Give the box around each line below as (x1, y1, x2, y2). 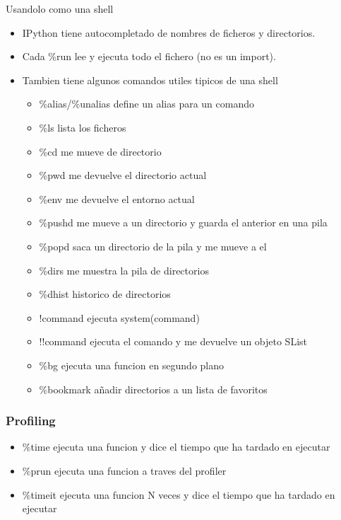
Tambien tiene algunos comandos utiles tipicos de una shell (22, 72, 278, 87)
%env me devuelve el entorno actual (39, 191, 195, 206)
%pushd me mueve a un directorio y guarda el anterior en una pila (39, 215, 328, 230)
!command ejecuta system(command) (39, 310, 200, 325)
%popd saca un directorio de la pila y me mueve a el (39, 238, 267, 253)
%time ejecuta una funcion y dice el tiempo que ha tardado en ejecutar (22, 439, 330, 454)
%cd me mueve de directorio (39, 144, 162, 158)
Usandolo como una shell (6, 1, 114, 16)
